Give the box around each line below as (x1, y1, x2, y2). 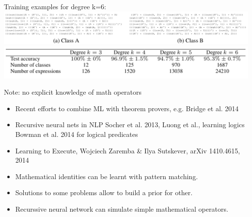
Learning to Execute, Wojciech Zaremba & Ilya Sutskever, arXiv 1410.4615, (15, 145, 240, 155)
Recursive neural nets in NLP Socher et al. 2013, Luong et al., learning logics (15, 119, 245, 130)
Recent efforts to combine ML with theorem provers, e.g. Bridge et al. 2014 (15, 103, 239, 113)
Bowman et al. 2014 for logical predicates (15, 129, 138, 139)
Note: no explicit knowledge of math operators (4, 87, 142, 97)
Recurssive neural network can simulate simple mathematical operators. (15, 203, 228, 214)
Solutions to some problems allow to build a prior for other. (15, 187, 193, 198)
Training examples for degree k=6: (4, 1, 106, 11)
